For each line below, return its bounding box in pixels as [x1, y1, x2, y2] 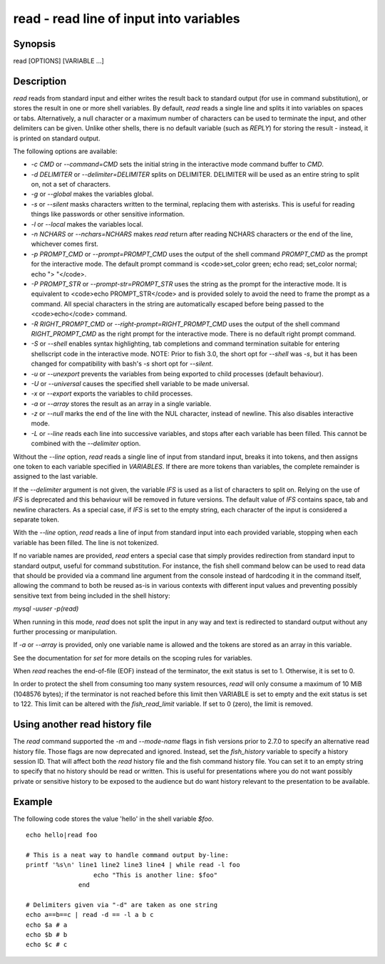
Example [13, 795, 53, 808]
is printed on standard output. [13, 134, 101, 142]
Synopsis [13, 38, 56, 50]
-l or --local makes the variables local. [31, 219, 143, 228]
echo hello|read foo [26, 831, 98, 839]
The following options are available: [13, 147, 118, 155]
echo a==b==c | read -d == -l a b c [26, 911, 154, 919]
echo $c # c [26, 940, 68, 949]
